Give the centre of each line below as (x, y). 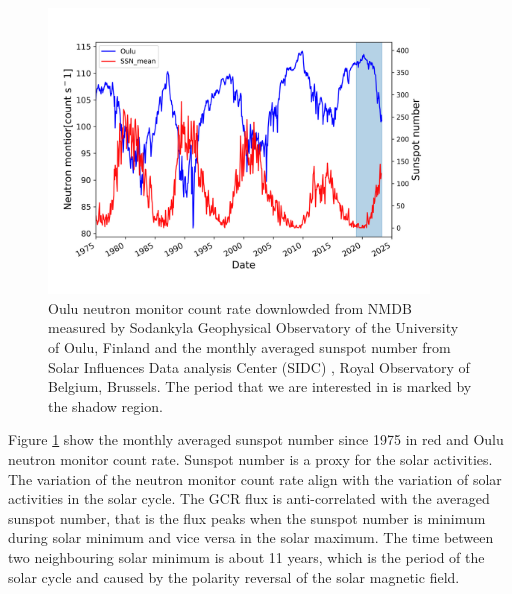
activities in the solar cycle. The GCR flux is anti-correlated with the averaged (249, 498)
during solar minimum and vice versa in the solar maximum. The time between (251, 537)
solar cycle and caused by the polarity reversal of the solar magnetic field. (234, 576)
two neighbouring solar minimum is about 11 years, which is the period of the (246, 556)
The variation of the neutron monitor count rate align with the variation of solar (255, 478)
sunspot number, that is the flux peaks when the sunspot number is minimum (247, 517)
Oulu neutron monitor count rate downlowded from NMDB (230, 307)
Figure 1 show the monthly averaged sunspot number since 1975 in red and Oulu (256, 439)
